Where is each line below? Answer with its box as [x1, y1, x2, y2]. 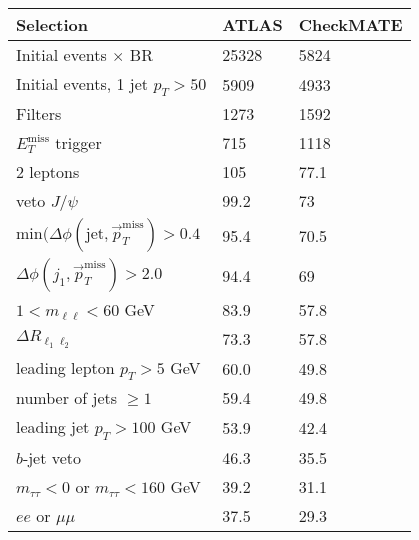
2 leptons [16, 160, 80, 184]
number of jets [16, 386, 118, 410]
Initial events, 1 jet [16, 72, 149, 95]
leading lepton [16, 356, 115, 380]
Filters [16, 102, 62, 126]
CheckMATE [298, 13, 403, 36]
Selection [16, 13, 89, 36]
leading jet [16, 415, 90, 439]
